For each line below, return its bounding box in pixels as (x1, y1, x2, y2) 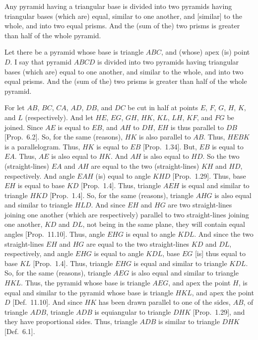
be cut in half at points (128, 102, 198, 113)
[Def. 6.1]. (4, 326, 35, 336)
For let (4, 102, 25, 113)
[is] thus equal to (194, 248, 246, 259)
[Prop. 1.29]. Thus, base (172, 170, 246, 181)
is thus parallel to (170, 122, 224, 132)
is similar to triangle (158, 316, 220, 327)
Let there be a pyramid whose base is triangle (4, 47, 144, 57)
